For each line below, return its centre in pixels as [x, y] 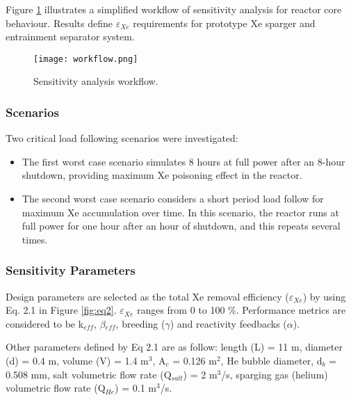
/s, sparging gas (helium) [275, 374]
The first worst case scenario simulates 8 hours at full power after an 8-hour [183, 161]
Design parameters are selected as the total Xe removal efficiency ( [147, 296]
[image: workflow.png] [86, 59]
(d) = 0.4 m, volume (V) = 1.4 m [77, 360]
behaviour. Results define [59, 23]
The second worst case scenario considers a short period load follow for [173, 199]
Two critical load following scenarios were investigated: [122, 138]
